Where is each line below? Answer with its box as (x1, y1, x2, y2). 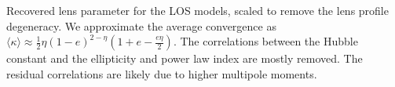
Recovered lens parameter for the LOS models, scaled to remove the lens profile (6, 2, 389, 18)
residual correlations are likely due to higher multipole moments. (6, 65, 317, 82)
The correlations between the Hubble (180, 33, 358, 49)
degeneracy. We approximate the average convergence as (6, 17, 276, 34)
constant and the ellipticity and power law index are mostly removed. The (6, 50, 363, 67)
